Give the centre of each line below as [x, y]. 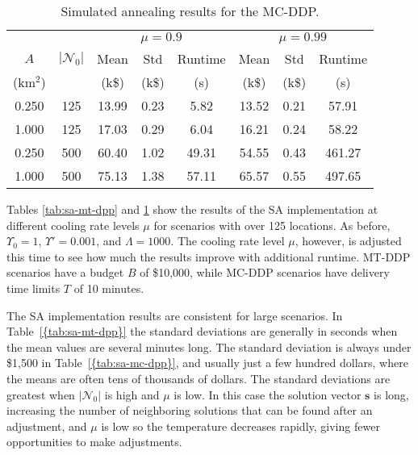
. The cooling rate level [228, 241]
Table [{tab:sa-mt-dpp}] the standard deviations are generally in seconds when [202, 331]
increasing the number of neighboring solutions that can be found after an [190, 410]
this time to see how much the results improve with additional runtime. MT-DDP [209, 256]
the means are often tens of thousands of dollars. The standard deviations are [199, 378]
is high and [132, 394]
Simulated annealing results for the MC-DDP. [190, 11]
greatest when [41, 394]
